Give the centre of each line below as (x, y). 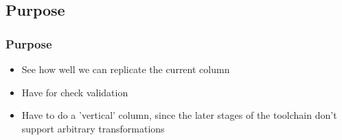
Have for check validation (75, 92)
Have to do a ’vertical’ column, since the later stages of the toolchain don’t (179, 115)
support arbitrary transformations (93, 128)
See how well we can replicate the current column (126, 69)
